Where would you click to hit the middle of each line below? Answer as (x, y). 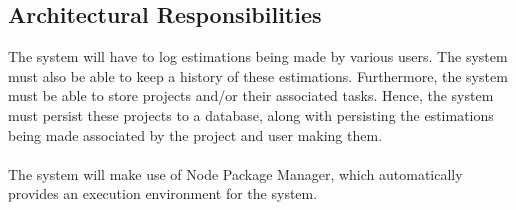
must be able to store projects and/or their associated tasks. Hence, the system (251, 95)
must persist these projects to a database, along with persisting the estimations (251, 114)
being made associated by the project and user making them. (195, 134)
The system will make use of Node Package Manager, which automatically (235, 173)
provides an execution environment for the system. (163, 193)
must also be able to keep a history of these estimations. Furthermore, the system (258, 75)
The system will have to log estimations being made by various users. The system (258, 56)
